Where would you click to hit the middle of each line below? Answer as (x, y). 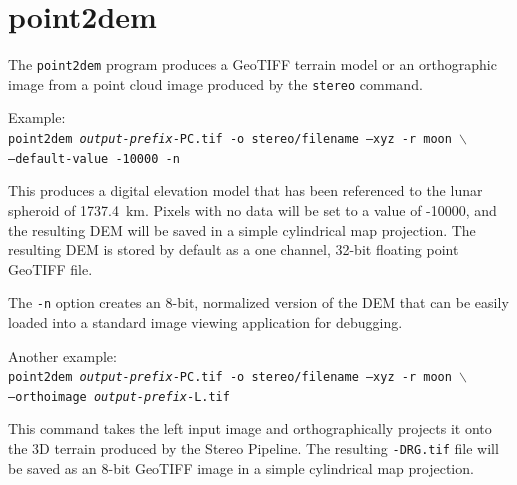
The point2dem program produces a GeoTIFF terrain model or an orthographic (252, 64)
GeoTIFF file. (50, 268)
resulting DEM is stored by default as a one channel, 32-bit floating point (233, 249)
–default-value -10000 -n (94, 158)
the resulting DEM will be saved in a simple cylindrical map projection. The (242, 229)
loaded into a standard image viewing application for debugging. (205, 321)
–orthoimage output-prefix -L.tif (119, 396)
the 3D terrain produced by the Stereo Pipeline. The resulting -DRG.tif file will (253, 448)
